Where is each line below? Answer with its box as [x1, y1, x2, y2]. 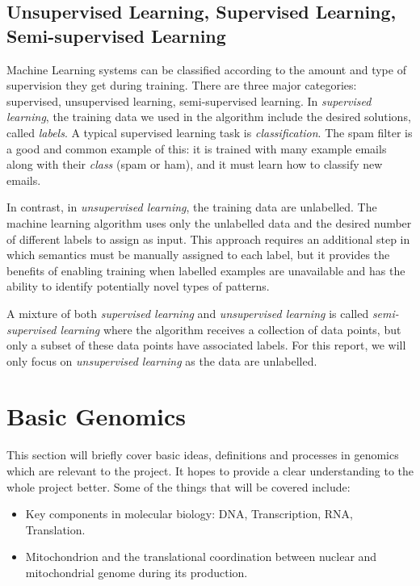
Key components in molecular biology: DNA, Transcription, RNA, [25, 505, 353, 522]
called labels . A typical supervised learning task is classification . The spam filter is [6, 123, 413, 140]
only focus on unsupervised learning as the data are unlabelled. [6, 352, 317, 369]
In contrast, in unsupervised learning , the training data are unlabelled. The [6, 199, 377, 216]
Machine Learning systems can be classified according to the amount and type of [6, 61, 406, 77]
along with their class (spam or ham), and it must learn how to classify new [6, 156, 383, 173]
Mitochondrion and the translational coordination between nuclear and [25, 548, 377, 565]
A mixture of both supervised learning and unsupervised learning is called [6, 304, 369, 321]
